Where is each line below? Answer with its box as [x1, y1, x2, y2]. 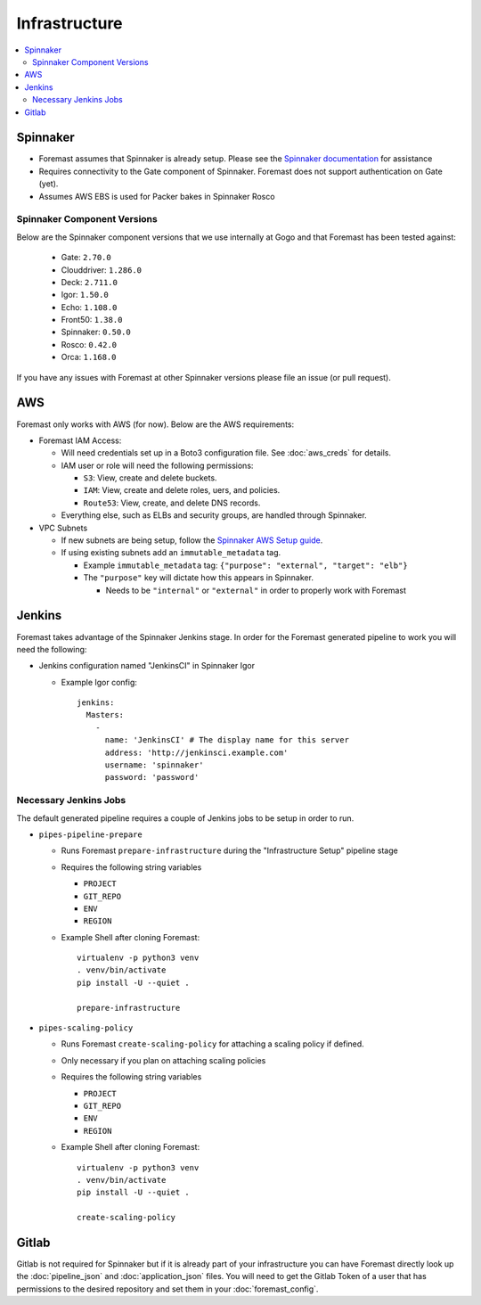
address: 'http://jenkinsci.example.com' [104, 747, 289, 758]
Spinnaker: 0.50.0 [61, 326, 131, 338]
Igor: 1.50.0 [61, 290, 109, 300]
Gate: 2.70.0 [61, 252, 111, 263]
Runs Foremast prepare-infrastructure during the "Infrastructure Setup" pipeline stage [61, 845, 398, 856]
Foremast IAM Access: [38, 435, 122, 446]
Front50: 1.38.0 [61, 315, 123, 325]
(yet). [38, 178, 59, 189]
